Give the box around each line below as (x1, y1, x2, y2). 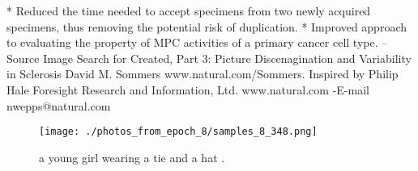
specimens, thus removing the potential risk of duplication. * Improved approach (6, 18, 407, 35)
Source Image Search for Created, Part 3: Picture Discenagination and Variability (6, 49, 412, 66)
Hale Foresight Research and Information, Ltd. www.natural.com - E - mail (6, 81, 369, 98)
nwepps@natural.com (6, 97, 111, 114)
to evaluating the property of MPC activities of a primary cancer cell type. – (6, 34, 388, 51)
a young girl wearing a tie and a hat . (39, 148, 225, 165)
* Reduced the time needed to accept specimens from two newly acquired (6, 2, 371, 19)
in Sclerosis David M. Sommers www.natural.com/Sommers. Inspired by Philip (6, 65, 399, 82)
